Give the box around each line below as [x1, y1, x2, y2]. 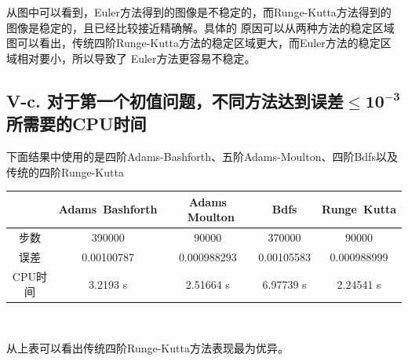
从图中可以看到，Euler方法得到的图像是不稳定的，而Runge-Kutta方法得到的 [6, 4, 392, 20]
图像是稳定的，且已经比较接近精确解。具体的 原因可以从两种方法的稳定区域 [6, 19, 395, 35]
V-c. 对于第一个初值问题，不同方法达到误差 [6, 88, 344, 112]
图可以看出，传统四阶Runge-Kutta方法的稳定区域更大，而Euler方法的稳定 [6, 35, 381, 51]
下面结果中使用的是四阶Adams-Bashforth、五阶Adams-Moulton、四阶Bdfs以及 [6, 148, 398, 164]
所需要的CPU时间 [6, 111, 147, 136]
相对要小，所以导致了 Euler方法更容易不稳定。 [16, 49, 256, 66]
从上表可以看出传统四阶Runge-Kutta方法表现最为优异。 [6, 340, 289, 356]
